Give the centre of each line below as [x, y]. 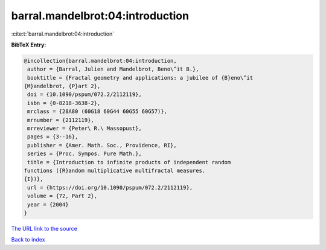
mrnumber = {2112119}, [61, 120]
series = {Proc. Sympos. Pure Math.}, [85, 154]
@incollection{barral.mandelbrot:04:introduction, [101, 61]
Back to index [28, 240]
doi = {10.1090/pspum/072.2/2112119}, [85, 95]
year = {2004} [48, 204]
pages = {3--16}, [53, 137]
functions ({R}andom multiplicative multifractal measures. [115, 171]
